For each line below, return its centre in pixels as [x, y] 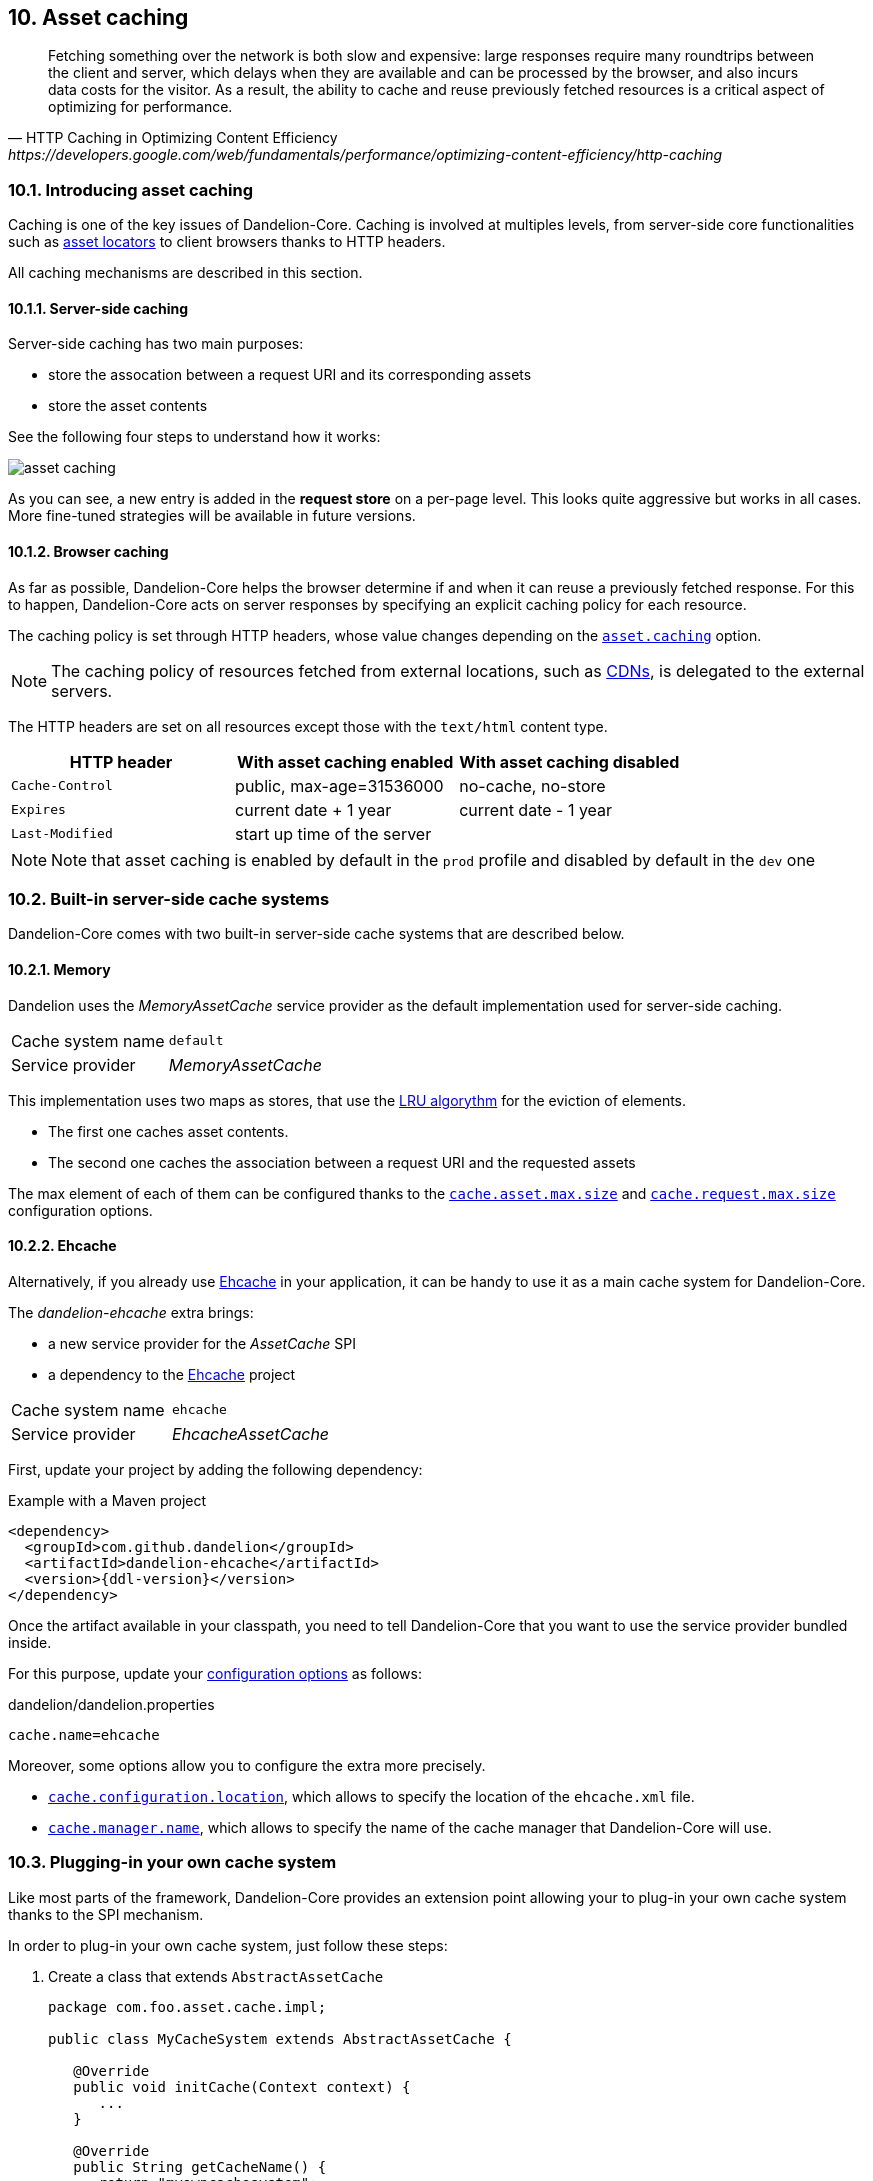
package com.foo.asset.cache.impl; [187, 2006]
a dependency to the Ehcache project [172, 1374]
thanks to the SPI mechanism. [106, 1914]
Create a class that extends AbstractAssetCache [216, 1976]
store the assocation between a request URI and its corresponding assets [290, 375]
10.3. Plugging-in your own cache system [172, 1862]
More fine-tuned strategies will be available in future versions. [212, 516]
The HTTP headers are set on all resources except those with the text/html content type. [308, 726]
